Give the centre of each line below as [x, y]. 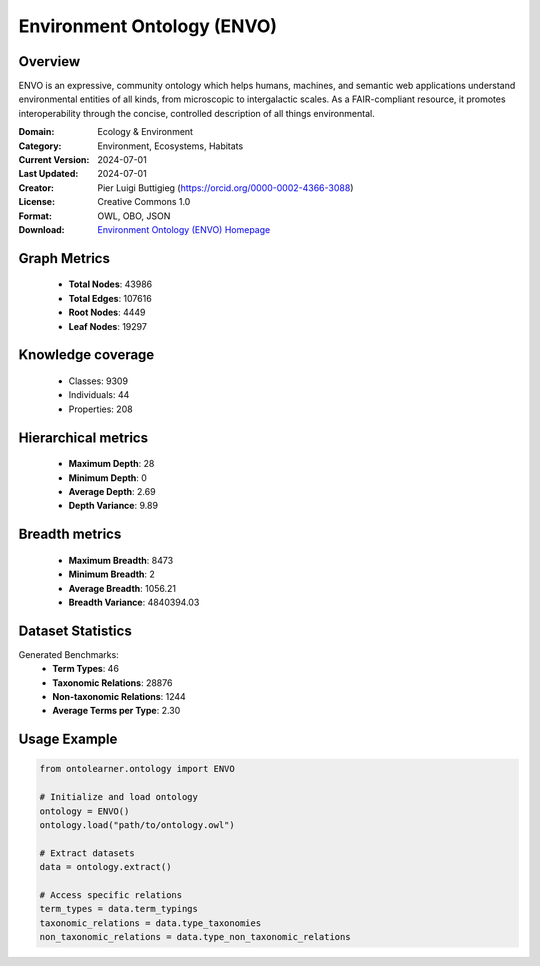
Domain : [36, 132]
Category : [40, 146]
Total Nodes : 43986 [110, 284]
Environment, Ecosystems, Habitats [170, 146]
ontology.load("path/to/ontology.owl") [137, 824]
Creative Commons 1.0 [144, 202]
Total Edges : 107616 [110, 298]
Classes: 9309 [98, 381]
